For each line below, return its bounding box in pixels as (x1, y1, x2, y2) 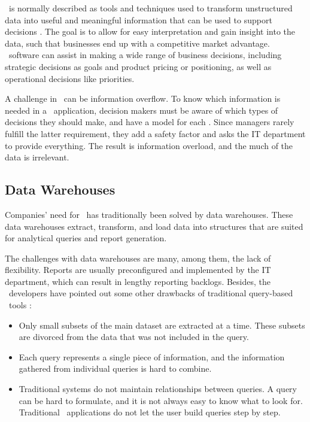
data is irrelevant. (5, 151, 69, 163)
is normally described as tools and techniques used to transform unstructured (8, 2, 293, 14)
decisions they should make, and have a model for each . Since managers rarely (5, 116, 294, 128)
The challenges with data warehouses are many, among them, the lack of (5, 251, 271, 264)
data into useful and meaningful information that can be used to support (5, 13, 272, 26)
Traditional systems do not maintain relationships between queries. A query (19, 382, 297, 395)
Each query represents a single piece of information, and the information (19, 350, 285, 363)
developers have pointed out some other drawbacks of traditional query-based (8, 287, 293, 299)
